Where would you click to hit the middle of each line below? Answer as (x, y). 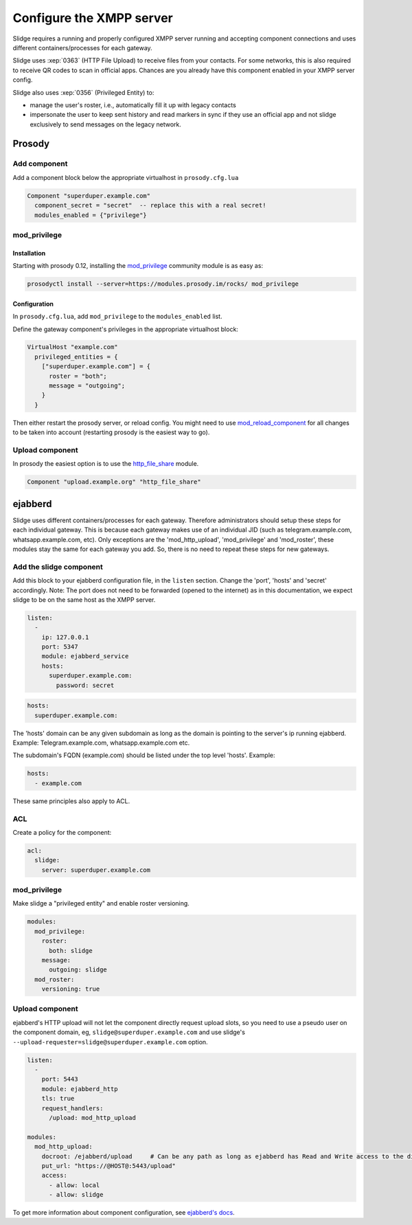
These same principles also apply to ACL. (71, 801)
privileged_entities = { (76, 357)
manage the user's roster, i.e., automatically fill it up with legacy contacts (133, 105)
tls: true (58, 1099)
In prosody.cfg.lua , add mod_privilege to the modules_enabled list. (117, 317)
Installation (29, 253)
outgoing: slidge (78, 970)
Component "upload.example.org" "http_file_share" (114, 482)
